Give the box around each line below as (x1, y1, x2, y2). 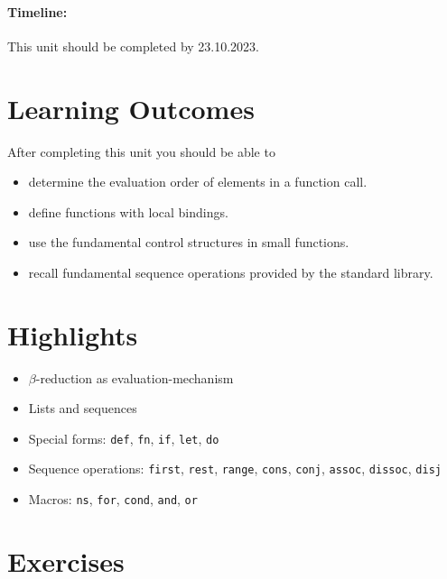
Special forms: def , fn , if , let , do (28, 428, 219, 447)
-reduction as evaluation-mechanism (35, 368, 234, 387)
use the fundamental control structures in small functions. (28, 233, 349, 252)
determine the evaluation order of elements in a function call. (28, 172, 368, 191)
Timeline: (7, 2, 68, 21)
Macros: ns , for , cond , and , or (28, 490, 198, 509)
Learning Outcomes (7, 89, 255, 126)
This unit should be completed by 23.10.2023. (7, 36, 260, 55)
